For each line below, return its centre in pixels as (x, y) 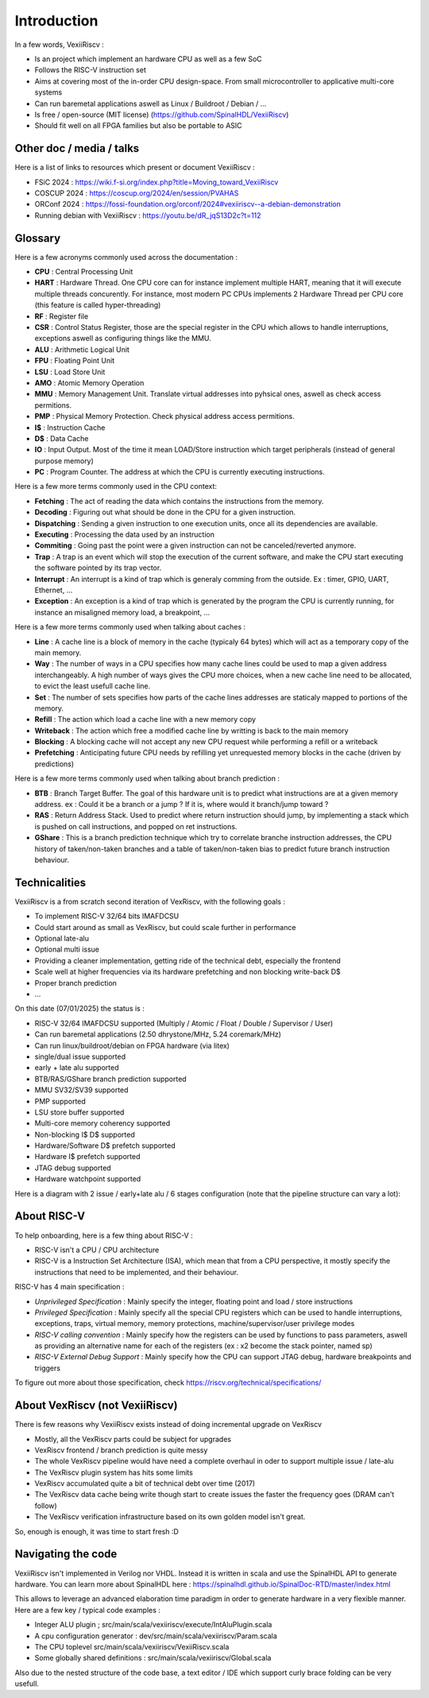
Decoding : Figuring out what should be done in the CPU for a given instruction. (165, 512)
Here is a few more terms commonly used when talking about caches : (130, 627)
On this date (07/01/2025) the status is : (79, 1009)
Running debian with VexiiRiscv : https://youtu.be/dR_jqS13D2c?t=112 (148, 215)
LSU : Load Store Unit (70, 372)
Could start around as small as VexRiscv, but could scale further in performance (165, 927)
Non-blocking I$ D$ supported (85, 1134)
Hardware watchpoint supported (88, 1179)
